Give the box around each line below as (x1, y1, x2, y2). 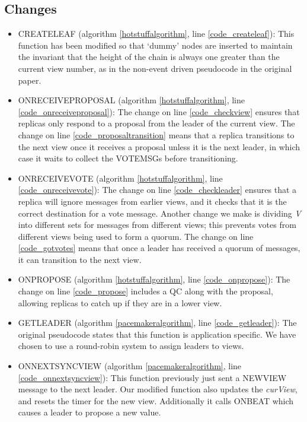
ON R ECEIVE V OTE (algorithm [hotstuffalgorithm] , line (18, 172, 223, 184)
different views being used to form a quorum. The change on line (18, 230, 254, 242)
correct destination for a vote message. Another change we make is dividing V (18, 207, 301, 219)
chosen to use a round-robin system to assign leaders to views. (18, 339, 244, 352)
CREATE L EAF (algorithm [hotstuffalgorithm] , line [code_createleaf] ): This (18, 27, 295, 40)
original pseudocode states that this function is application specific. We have (18, 328, 296, 340)
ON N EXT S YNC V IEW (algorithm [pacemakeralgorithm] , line (18, 360, 242, 372)
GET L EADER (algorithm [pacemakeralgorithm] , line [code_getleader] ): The (18, 316, 297, 329)
